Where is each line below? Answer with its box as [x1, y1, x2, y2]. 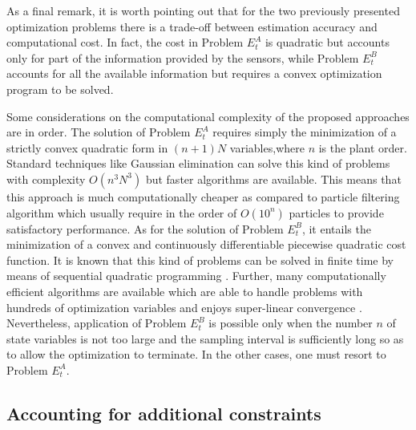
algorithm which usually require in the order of [6, 204, 237, 221]
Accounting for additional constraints [6, 400, 321, 425]
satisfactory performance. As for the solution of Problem [6, 220, 284, 237]
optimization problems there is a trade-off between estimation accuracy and [6, 18, 378, 34]
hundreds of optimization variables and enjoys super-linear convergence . [6, 298, 362, 315]
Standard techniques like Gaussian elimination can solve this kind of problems [6, 155, 390, 172]
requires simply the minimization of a [212, 124, 397, 140]
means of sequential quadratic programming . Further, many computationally [6, 267, 386, 284]
